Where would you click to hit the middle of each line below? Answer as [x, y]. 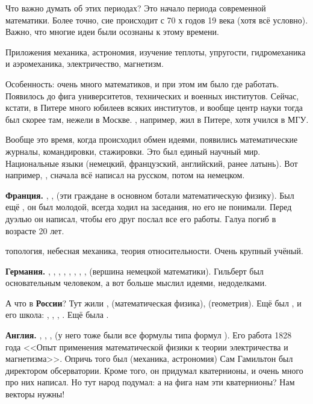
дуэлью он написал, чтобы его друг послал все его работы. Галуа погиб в [141, 218]
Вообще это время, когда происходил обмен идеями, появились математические [152, 139]
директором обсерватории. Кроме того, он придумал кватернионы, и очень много [154, 370]
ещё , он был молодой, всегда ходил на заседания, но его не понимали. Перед [149, 207]
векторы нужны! [35, 394]
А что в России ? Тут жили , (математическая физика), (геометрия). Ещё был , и [153, 303]
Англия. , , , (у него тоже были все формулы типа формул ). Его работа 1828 [149, 335]
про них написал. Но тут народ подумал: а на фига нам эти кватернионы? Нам [150, 382]
